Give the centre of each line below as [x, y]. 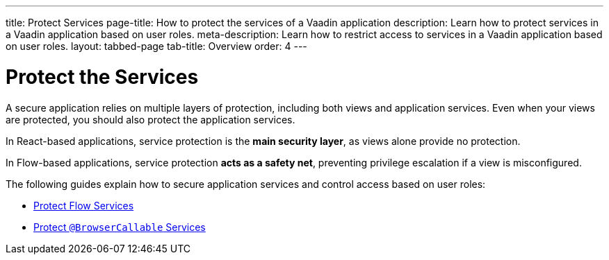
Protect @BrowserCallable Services [120, 227]
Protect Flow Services [84, 205]
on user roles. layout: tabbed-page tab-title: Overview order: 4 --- [156, 46]
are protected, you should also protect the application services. [151, 119]
